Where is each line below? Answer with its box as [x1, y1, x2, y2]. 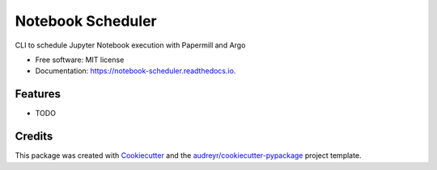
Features [15, 87, 61, 101]
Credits [15, 130, 53, 143]
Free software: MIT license [35, 55, 125, 64]
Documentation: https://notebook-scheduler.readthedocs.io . [35, 66, 236, 76]
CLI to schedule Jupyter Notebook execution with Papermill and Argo [15, 40, 246, 50]
